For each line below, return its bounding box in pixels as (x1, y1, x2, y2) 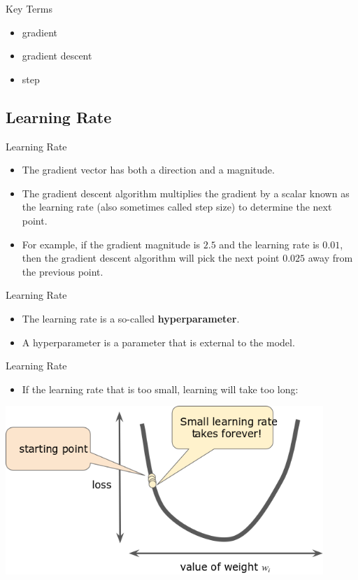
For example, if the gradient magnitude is (22, 236, 201, 251)
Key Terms (6, 1, 52, 15)
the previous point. (22, 264, 103, 278)
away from (308, 250, 353, 265)
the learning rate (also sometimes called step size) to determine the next (22, 199, 332, 214)
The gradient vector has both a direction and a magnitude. (22, 162, 275, 177)
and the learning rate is (219, 236, 320, 251)
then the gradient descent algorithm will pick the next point (22, 250, 280, 265)
